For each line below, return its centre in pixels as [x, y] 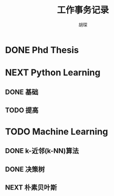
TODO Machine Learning [57, 132]
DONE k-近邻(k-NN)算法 [42, 151]
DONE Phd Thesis [42, 50]
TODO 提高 [22, 110]
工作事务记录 [83, 10]
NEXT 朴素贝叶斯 [31, 188]
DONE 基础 [22, 92]
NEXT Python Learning [53, 73]
